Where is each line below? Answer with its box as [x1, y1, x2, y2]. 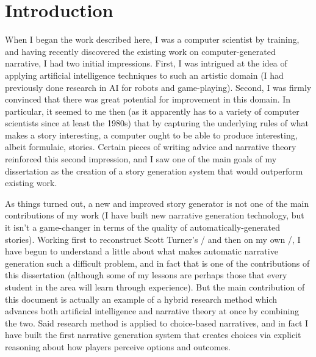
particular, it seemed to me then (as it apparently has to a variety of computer [5, 104, 300, 117]
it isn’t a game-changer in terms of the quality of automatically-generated [5, 221, 280, 234]
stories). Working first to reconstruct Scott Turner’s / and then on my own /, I [5, 233, 301, 245]
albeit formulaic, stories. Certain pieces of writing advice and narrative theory [5, 140, 296, 153]
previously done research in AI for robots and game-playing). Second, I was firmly [5, 81, 312, 93]
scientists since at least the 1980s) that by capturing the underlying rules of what [5, 117, 309, 129]
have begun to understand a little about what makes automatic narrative [5, 245, 278, 258]
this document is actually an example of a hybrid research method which [5, 292, 278, 305]
